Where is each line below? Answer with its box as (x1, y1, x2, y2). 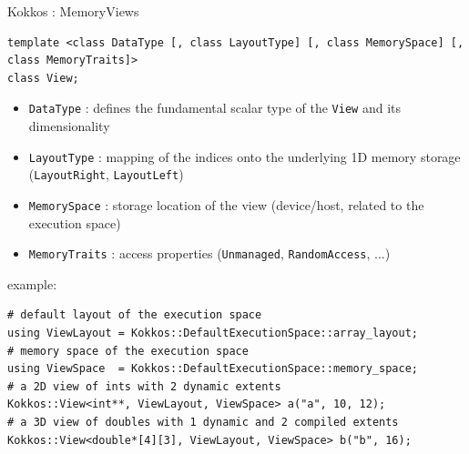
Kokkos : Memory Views (7, 2, 139, 20)
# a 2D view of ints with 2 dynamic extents (7, 379, 281, 393)
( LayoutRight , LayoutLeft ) (28, 165, 184, 184)
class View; (7, 71, 79, 85)
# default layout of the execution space (7, 308, 262, 322)
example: (7, 274, 57, 293)
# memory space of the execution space (7, 344, 249, 358)
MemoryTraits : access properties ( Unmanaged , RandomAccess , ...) (28, 244, 391, 263)
